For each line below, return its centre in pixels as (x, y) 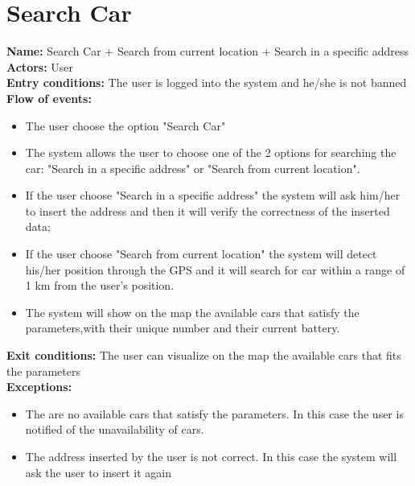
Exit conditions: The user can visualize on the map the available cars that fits (204, 355)
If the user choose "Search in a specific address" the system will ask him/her (213, 195)
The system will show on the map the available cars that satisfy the (192, 312)
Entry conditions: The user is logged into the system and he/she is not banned (207, 82)
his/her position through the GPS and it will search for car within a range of (215, 269)
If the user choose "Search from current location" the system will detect (201, 254)
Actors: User (40, 66)
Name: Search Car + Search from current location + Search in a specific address (208, 51)
